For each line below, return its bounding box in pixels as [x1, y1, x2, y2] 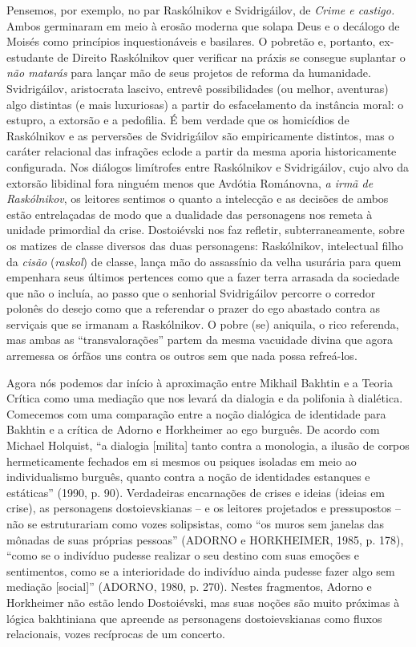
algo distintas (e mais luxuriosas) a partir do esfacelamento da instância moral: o [6, 95, 404, 112]
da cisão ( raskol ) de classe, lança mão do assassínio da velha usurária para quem [6, 253, 402, 269]
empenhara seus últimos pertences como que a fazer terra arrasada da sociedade [6, 269, 400, 285]
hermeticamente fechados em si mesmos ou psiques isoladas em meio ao [6, 452, 357, 469]
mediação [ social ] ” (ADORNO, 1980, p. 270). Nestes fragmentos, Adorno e [6, 578, 372, 595]
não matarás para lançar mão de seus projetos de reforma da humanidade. [6, 64, 371, 81]
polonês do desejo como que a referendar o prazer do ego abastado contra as [6, 300, 381, 317]
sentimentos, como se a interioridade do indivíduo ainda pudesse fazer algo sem [6, 562, 395, 579]
